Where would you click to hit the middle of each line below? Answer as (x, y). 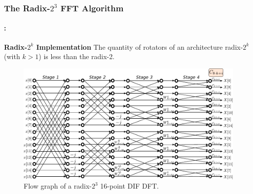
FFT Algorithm (92, 8)
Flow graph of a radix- (58, 186)
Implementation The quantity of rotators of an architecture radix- (140, 47)
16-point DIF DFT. (129, 186)
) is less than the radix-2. (77, 56)
